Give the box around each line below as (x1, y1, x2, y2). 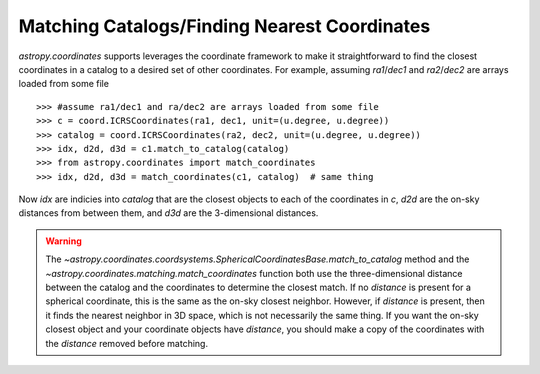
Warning (45, 235, 82, 247)
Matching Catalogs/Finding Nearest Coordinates (18, 15, 431, 37)
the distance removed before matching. (45, 337, 209, 349)
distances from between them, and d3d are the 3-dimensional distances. (18, 207, 319, 219)
